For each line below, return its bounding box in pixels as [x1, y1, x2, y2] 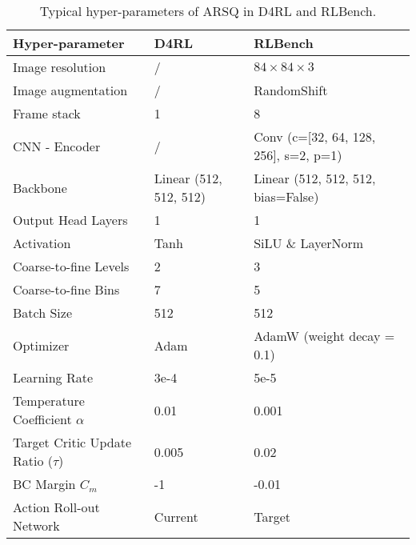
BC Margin [13, 475, 76, 493]
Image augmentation [13, 81, 128, 99]
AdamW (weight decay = [254, 327, 395, 345]
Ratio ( [13, 451, 54, 470]
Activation [13, 234, 71, 252]
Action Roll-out [13, 498, 100, 516]
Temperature [13, 391, 85, 410]
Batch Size [13, 303, 72, 322]
